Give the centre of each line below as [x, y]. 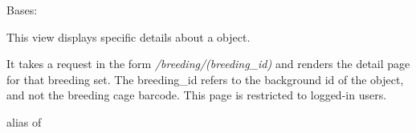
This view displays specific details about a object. [128, 36]
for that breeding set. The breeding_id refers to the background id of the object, [205, 79]
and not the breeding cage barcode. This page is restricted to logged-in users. [197, 95]
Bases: [22, 10]
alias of [24, 121]
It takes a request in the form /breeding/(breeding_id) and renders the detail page [208, 64]
